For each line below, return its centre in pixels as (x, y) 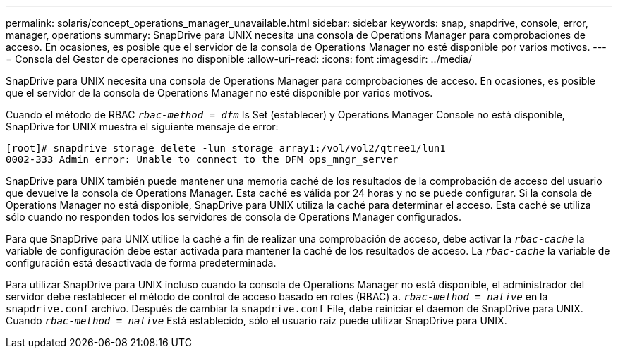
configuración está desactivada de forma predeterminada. (141, 263)
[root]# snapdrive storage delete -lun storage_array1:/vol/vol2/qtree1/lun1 (226, 148)
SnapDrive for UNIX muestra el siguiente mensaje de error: (142, 127)
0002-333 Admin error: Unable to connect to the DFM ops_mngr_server (202, 159)
